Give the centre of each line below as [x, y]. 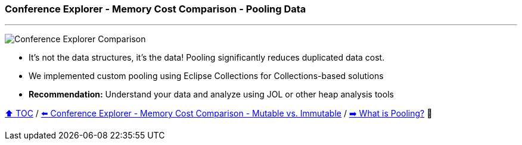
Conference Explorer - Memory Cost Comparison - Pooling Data [156, 9]
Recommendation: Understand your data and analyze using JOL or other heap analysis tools [211, 94]
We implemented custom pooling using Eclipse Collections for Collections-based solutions [206, 76]
